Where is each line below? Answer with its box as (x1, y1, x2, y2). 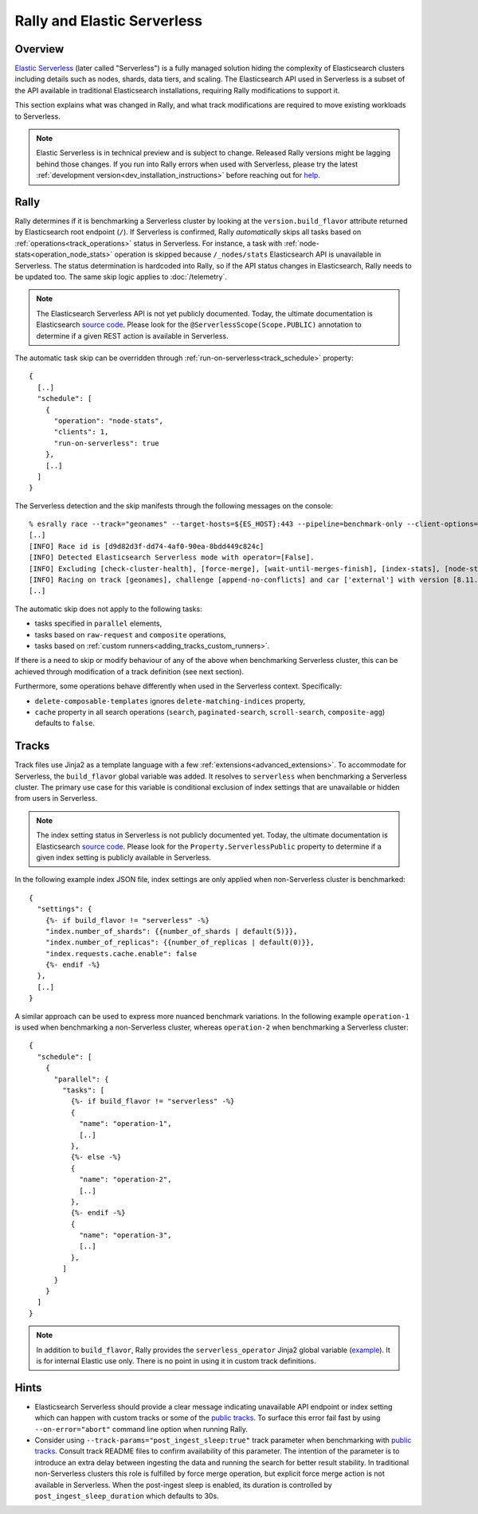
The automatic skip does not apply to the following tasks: (14, 604, 202, 614)
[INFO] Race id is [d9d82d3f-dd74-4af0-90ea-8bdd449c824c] (29, 542, 264, 551)
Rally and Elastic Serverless (14, 12, 203, 29)
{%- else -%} (70, 1152, 122, 1162)
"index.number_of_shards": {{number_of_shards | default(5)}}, (45, 927, 298, 935)
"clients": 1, (53, 427, 109, 437)
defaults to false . (34, 718, 96, 728)
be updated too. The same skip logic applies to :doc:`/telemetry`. (14, 272, 227, 282)
